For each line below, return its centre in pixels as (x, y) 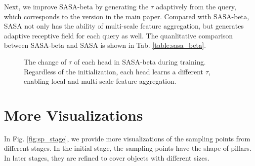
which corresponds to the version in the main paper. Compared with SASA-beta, (127, 16)
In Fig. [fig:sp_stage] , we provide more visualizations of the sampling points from (127, 138)
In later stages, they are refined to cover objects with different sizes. (107, 158)
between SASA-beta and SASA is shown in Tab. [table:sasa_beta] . (105, 45)
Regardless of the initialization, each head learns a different (113, 71)
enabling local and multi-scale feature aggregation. (100, 81)
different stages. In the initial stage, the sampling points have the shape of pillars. (128, 148)
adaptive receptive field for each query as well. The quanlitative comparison (119, 35)
